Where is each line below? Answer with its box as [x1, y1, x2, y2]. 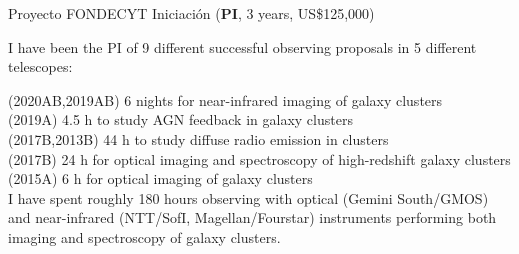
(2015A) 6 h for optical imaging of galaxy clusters [8, 168, 313, 189]
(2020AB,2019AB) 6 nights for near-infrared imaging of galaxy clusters [8, 89, 443, 110]
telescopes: [8, 56, 73, 77]
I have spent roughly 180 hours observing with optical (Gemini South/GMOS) [8, 187, 489, 208]
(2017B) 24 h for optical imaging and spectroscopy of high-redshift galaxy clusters [8, 148, 511, 169]
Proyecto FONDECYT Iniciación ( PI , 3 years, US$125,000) [8, 3, 375, 23]
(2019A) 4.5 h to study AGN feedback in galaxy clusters [8, 109, 353, 130]
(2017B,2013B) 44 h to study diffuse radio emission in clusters [8, 128, 389, 149]
